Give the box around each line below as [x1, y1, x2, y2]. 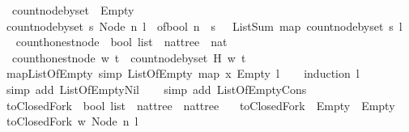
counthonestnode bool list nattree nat [15, 33, 228, 50]
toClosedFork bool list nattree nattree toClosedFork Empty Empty [6, 96, 395, 113]
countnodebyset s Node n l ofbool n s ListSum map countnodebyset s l [6, 17, 403, 34]
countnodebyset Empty [11, 2, 134, 18]
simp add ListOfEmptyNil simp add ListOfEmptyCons [6, 80, 307, 97]
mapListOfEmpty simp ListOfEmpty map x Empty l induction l [6, 65, 360, 82]
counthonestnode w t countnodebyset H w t [11, 49, 246, 66]
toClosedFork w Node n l [6, 113, 138, 130]
